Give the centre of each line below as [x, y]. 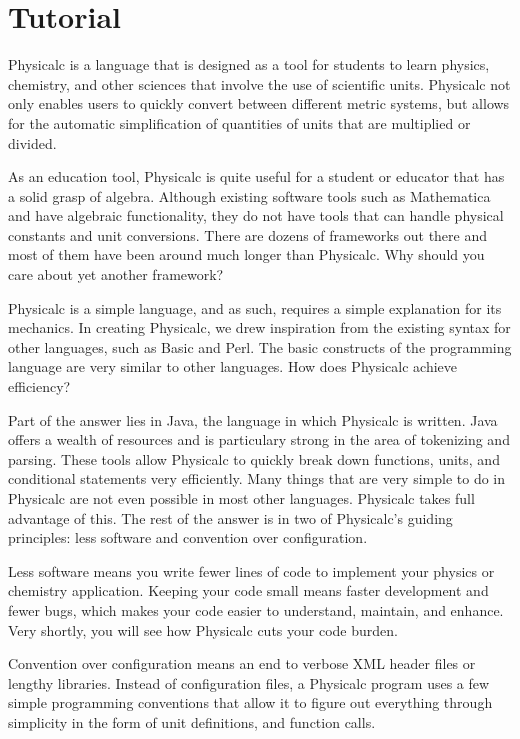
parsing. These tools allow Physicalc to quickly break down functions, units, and [254, 458]
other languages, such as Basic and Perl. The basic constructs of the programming [260, 346]
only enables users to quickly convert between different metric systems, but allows [259, 103]
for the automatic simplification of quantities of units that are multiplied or [239, 122]
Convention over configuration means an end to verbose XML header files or [242, 663]
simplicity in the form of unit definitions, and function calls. [192, 721]
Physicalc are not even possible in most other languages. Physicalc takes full [241, 498]
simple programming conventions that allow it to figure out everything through [250, 702]
